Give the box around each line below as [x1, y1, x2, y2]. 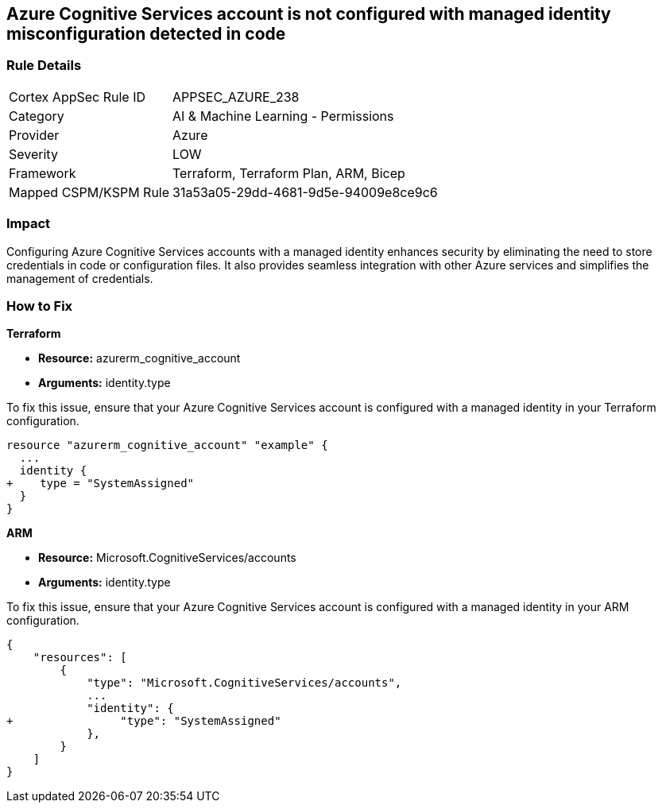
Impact [6, 215, 51, 232]
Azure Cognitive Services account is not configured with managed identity [6, 4, 611, 24]
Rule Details [6, 57, 82, 74]
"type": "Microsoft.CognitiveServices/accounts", [87, 676, 402, 690]
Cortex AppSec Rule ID [9, 88, 146, 105]
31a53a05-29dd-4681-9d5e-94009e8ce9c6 [172, 184, 438, 200]
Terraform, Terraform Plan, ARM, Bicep [172, 165, 405, 181]
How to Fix [6, 297, 73, 314]
